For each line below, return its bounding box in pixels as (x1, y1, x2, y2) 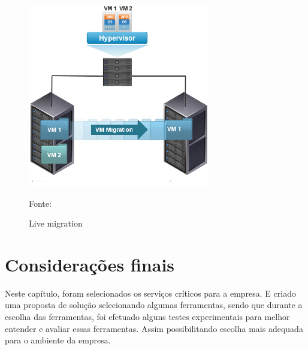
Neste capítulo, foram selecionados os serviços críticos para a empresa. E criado (5, 286, 296, 299)
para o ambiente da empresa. (5, 334, 111, 346)
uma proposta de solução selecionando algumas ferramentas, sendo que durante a (5, 298, 303, 311)
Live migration (29, 217, 83, 230)
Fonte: (29, 197, 52, 209)
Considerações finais (5, 252, 175, 276)
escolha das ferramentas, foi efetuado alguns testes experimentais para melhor (5, 310, 290, 323)
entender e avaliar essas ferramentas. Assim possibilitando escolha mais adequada (5, 322, 303, 334)
